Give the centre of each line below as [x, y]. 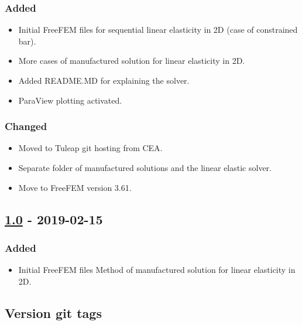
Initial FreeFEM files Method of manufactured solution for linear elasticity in [157, 270]
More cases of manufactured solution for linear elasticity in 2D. [132, 61]
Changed [26, 126]
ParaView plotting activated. [70, 100]
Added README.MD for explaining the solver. [104, 80]
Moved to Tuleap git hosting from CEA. [90, 148]
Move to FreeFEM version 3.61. [75, 187]
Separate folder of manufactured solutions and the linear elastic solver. [145, 167]
